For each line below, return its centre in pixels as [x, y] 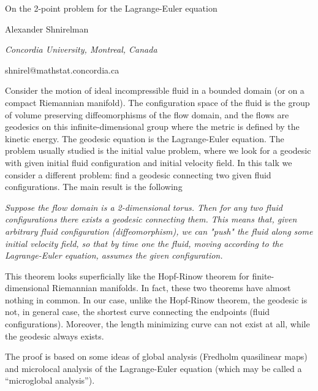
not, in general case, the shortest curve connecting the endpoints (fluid [138, 312]
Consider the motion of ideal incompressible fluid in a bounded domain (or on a [155, 90]
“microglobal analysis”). [50, 380]
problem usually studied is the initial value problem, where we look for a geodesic [158, 150]
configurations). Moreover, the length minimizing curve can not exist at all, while [157, 324]
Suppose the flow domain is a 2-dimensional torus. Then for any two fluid [144, 207]
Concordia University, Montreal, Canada [81, 49]
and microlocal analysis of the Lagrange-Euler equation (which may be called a [153, 368]
